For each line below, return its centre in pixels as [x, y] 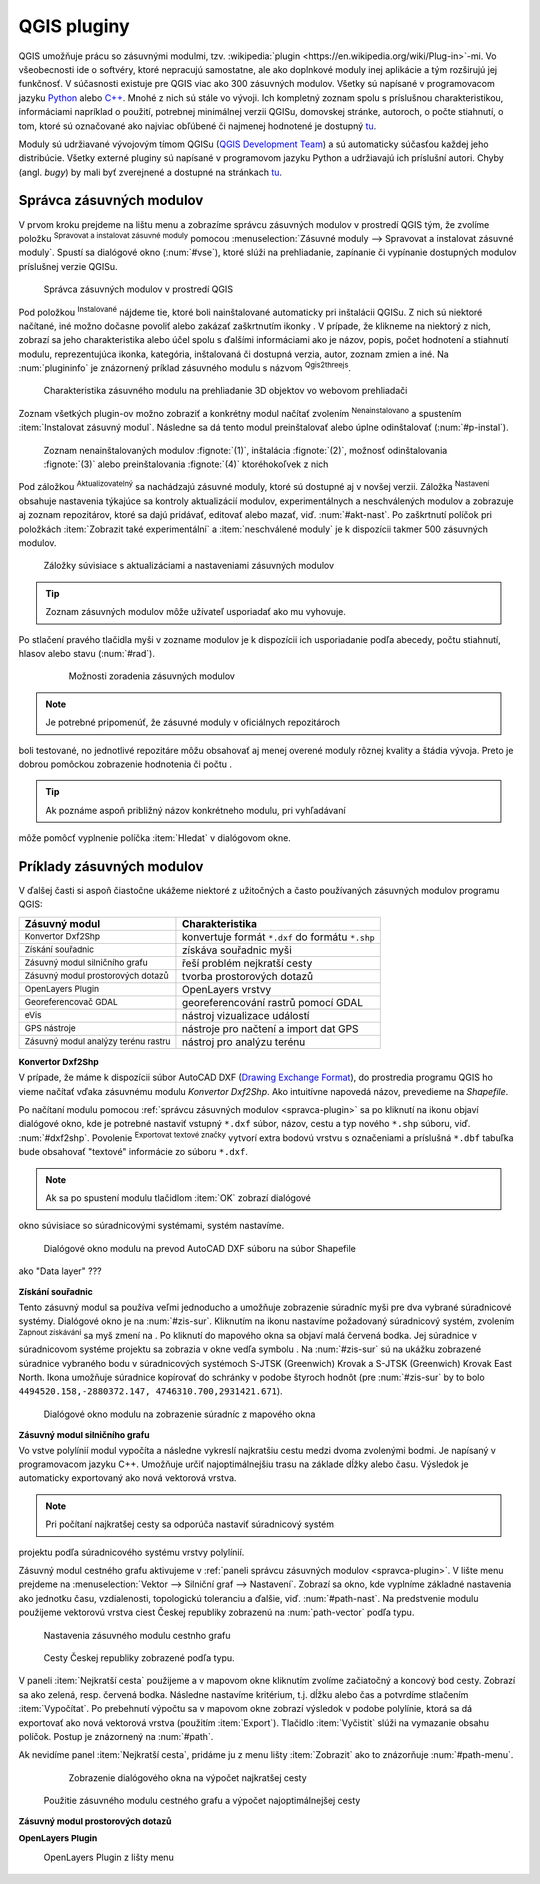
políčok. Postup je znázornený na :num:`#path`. [116, 1736]
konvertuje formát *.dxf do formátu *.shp [278, 937]
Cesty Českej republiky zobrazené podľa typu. [139, 1657]
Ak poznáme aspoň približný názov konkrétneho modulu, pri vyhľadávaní [195, 810]
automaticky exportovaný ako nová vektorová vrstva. [127, 1478]
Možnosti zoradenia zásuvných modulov [151, 676]
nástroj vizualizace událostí [245, 1015]
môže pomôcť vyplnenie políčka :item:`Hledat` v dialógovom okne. [155, 838]
